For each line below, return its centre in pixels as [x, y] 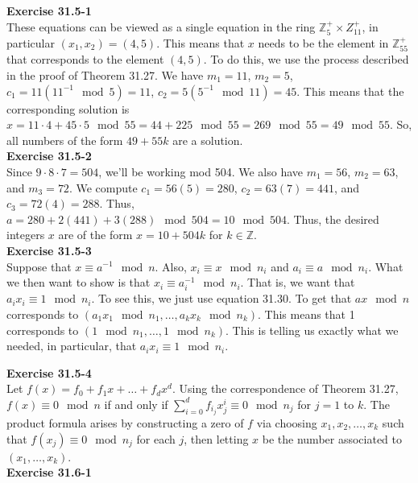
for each [156, 438]
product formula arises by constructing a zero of [125, 422]
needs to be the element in [323, 43]
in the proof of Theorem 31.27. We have [105, 75]
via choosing [287, 422]
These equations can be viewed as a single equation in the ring [161, 26]
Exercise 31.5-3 [49, 250]
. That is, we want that [298, 282]
